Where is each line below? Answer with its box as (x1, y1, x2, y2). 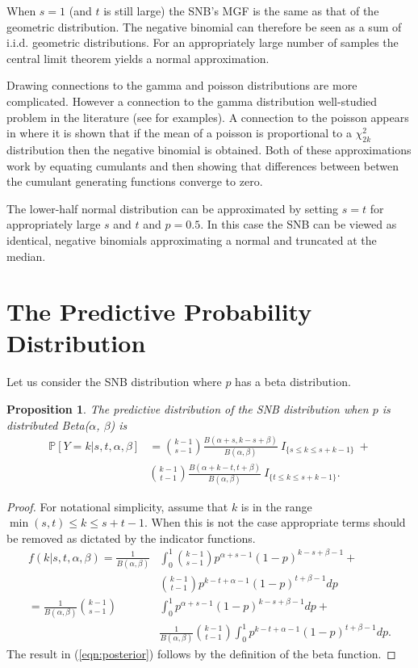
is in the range (240, 498, 312, 515)
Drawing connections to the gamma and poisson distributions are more (6, 77, 357, 94)
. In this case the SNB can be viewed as (200, 216, 397, 233)
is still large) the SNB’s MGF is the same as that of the (103, 2, 379, 19)
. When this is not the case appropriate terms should (144, 514, 406, 531)
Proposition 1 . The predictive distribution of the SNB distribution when (6, 401, 369, 418)
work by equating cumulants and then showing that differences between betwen (6, 157, 399, 174)
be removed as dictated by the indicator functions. (6, 529, 256, 546)
